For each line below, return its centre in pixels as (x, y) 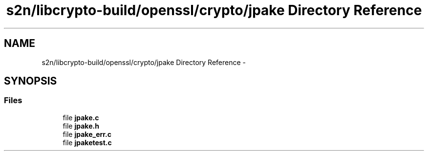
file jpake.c (81, 117)
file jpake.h (81, 126)
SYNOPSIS (31, 81)
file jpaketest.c (87, 142)
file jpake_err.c (87, 134)
